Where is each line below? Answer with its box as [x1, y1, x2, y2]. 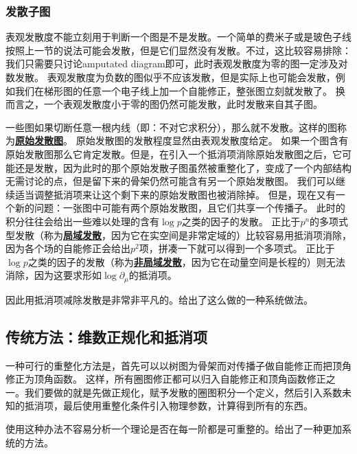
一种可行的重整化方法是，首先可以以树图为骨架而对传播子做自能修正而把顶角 [5, 358, 352, 372]
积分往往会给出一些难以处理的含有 [5, 214, 159, 228]
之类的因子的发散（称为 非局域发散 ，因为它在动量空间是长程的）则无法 [27, 254, 345, 269]
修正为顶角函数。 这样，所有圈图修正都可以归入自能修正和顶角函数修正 [5, 372, 326, 386]
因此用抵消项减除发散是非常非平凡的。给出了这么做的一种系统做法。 [5, 292, 313, 306]
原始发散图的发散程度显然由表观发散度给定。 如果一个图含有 [76, 133, 349, 148]
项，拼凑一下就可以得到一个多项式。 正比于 [139, 241, 335, 256]
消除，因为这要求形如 [5, 268, 102, 282]
